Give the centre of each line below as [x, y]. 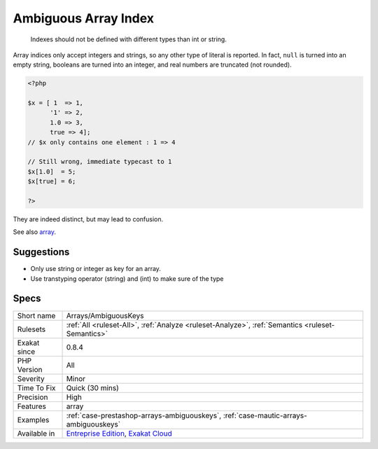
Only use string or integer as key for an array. [96, 269]
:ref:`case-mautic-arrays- [265, 415]
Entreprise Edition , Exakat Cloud [119, 433]
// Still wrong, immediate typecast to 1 [100, 162]
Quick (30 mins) [92, 387]
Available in [36, 433]
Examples [33, 420]
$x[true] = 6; [52, 181]
